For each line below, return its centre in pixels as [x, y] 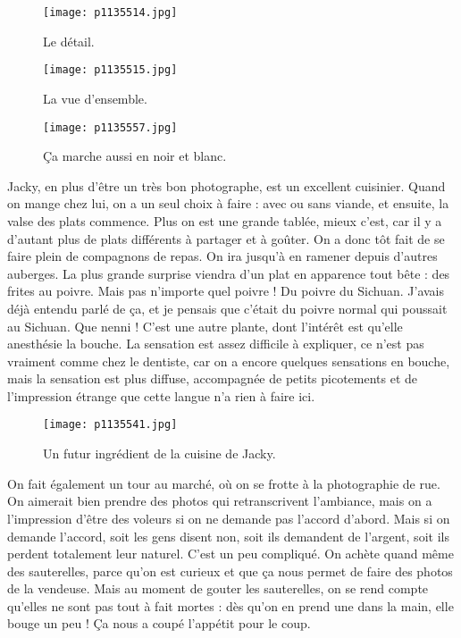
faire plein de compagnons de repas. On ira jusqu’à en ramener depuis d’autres [222, 256]
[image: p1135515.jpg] [110, 70]
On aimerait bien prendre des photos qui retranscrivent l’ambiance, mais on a [220, 501]
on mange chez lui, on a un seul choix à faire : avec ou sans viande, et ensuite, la [228, 203]
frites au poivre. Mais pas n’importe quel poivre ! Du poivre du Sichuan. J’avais [226, 291]
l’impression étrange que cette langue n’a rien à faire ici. [161, 395]
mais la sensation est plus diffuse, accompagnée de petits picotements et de [213, 378]
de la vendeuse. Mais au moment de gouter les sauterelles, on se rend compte [218, 588]
